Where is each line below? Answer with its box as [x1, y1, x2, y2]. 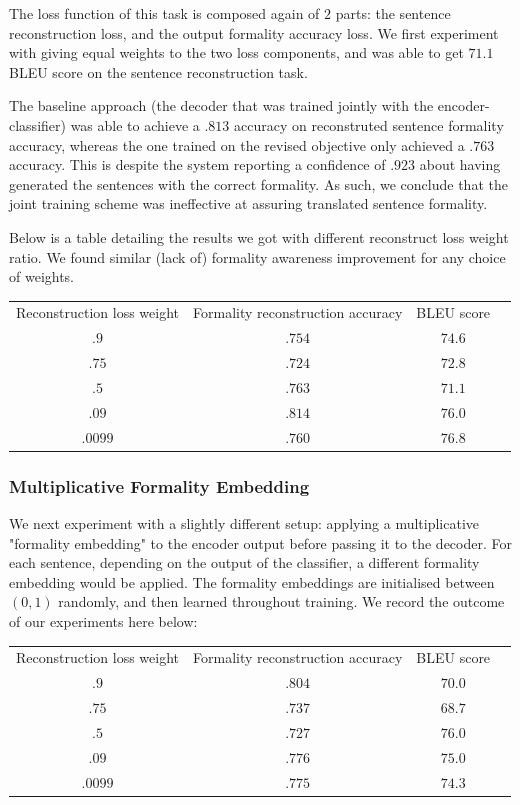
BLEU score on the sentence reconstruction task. [9, 61, 308, 82]
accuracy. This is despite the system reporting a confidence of [9, 154, 386, 175]
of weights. [9, 266, 75, 287]
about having [419, 154, 501, 175]
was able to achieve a [70, 114, 200, 135]
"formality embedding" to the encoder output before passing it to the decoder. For [9, 532, 512, 553]
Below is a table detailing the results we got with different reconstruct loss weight [9, 226, 509, 247]
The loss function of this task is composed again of [9, 3, 320, 23]
